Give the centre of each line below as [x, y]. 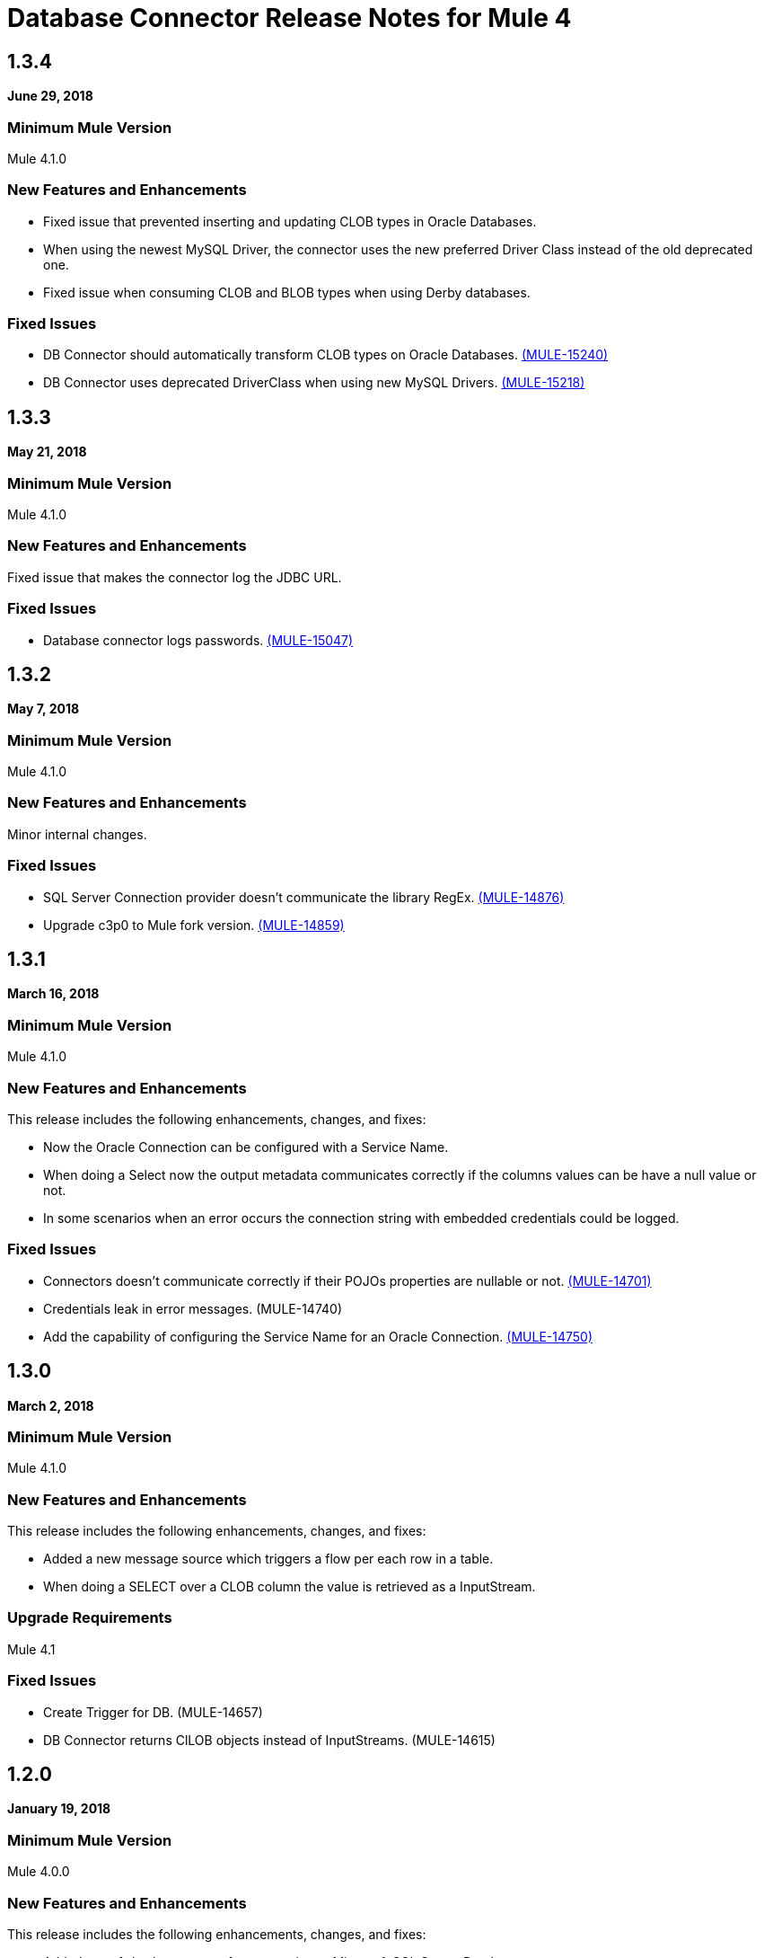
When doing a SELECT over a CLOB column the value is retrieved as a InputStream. [290, 1587]
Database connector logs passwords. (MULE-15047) [198, 640]
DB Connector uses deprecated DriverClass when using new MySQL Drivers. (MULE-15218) [314, 383]
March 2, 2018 [51, 1405]
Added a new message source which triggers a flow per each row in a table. [268, 1559]
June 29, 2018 [50, 96]
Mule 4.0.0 [39, 1872]
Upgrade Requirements [90, 1618]
